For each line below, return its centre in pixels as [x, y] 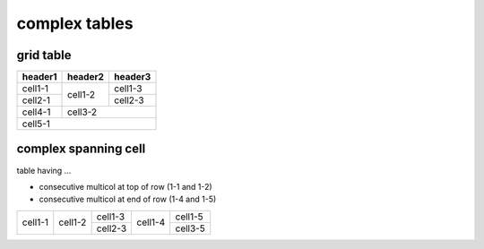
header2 [86, 77]
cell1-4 [151, 222]
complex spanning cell [81, 149]
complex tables [75, 23]
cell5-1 [36, 124]
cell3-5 [190, 228]
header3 [132, 77]
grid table [44, 55]
